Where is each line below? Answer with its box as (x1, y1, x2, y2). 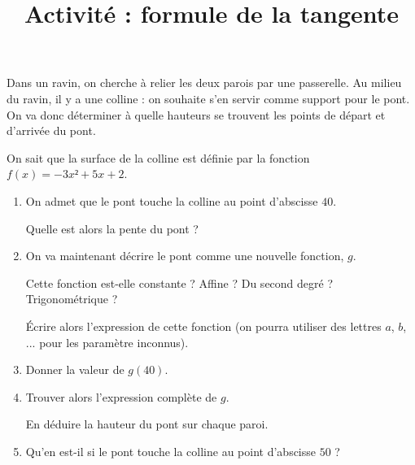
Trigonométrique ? (25, 290, 118, 307)
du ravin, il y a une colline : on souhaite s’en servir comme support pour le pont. (7, 89, 410, 106)
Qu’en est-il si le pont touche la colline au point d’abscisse (25, 442, 316, 459)
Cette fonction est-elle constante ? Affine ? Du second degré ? (25, 274, 334, 291)
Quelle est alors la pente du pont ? (25, 219, 199, 237)
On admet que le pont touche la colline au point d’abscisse (25, 192, 318, 209)
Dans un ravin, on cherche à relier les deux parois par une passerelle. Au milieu (7, 74, 402, 91)
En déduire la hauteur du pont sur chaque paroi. (25, 415, 269, 432)
